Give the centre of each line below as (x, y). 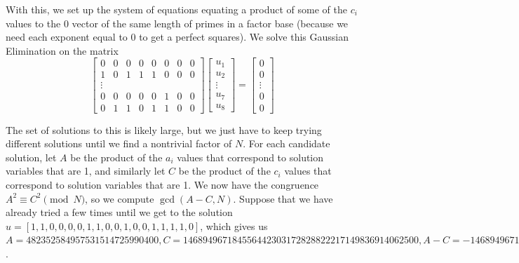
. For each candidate (287, 143)
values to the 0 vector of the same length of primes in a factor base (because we (177, 23)
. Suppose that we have (283, 198)
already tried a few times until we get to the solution (119, 212)
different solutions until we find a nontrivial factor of (119, 143)
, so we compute (120, 198)
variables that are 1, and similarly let (86, 171)
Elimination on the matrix (62, 50)
